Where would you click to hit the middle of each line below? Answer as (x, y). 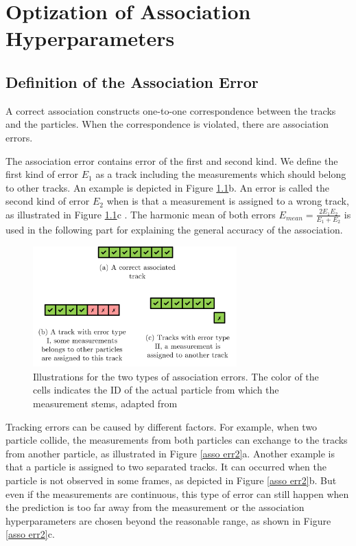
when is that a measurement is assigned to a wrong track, (228, 201)
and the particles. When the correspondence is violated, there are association (167, 124)
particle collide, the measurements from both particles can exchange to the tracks (177, 440)
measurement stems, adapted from (105, 403)
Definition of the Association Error (132, 81)
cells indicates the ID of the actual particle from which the (156, 390)
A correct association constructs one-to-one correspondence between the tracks (171, 110)
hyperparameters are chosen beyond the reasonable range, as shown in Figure (168, 520)
